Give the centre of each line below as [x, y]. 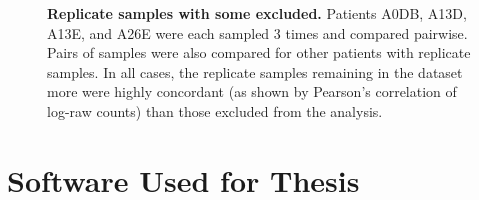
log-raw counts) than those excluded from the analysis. [215, 110]
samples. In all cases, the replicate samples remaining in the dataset [255, 71]
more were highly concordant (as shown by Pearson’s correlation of [252, 91]
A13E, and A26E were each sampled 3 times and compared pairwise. [257, 32]
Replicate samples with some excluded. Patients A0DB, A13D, [257, 13]
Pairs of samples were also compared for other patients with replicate [259, 52]
